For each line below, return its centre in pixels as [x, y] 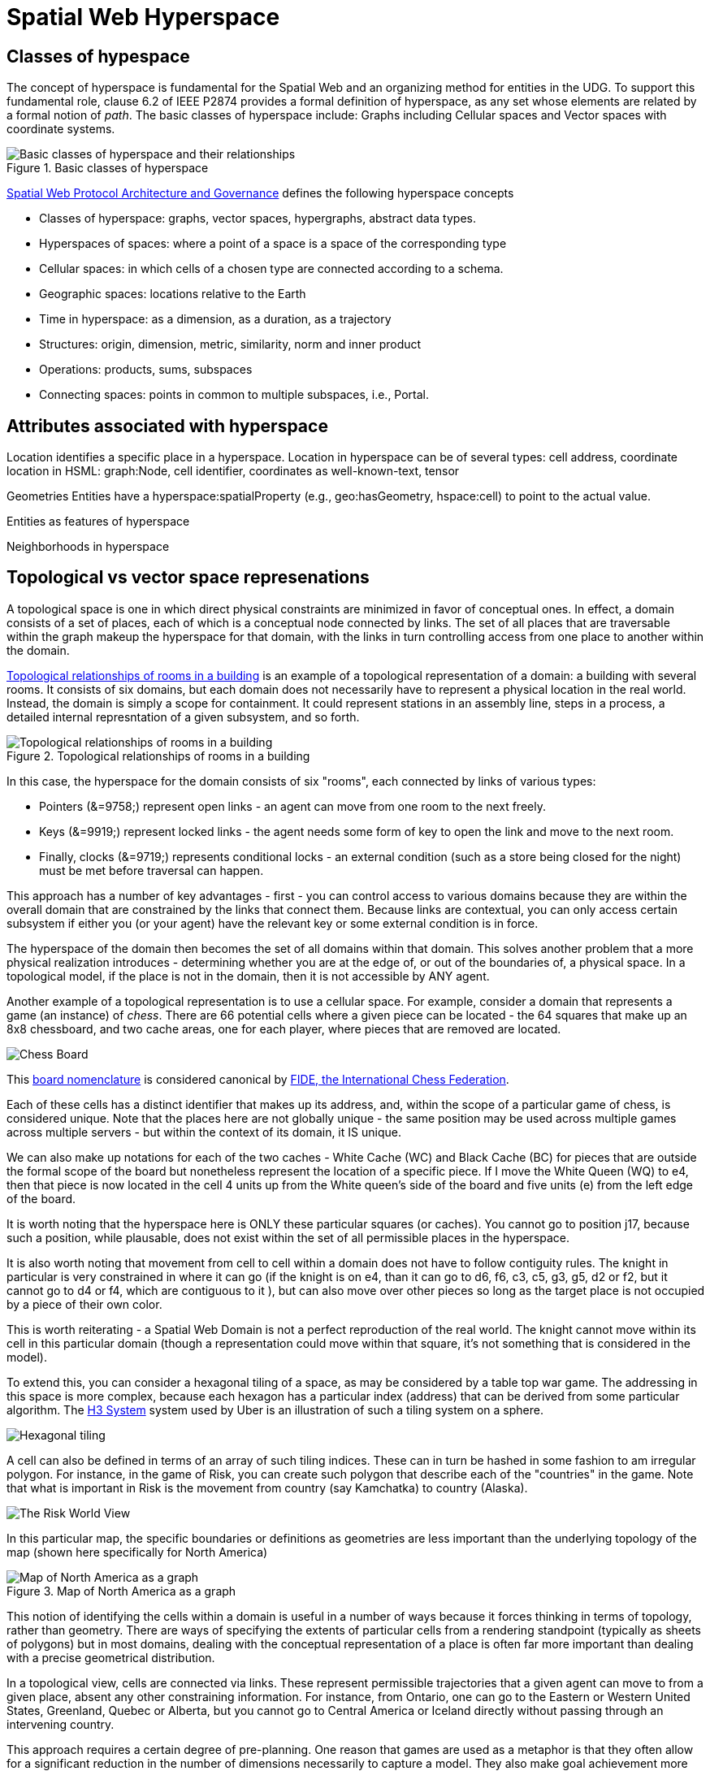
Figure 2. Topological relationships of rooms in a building [158, 756]
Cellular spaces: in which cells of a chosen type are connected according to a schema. [271, 269]
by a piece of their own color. [84, 1304]
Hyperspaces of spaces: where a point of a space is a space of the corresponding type [273, 244]
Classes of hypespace [98, 56]
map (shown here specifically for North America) [137, 1552]
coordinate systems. [61, 129]
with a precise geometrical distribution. [111, 1657]
